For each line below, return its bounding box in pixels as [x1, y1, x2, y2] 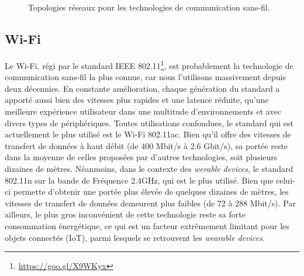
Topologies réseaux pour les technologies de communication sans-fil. [28, 1, 270, 13]
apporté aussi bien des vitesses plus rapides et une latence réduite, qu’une [5, 94, 269, 106]
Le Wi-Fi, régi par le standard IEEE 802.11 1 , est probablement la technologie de [5, 57, 293, 71]
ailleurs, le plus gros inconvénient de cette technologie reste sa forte [5, 208, 246, 220]
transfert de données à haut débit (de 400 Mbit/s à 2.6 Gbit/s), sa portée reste [5, 139, 288, 151]
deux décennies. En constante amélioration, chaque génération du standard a [5, 82, 280, 94]
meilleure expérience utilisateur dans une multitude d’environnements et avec [5, 105, 281, 118]
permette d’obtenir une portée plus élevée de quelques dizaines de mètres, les [13, 185, 289, 198]
